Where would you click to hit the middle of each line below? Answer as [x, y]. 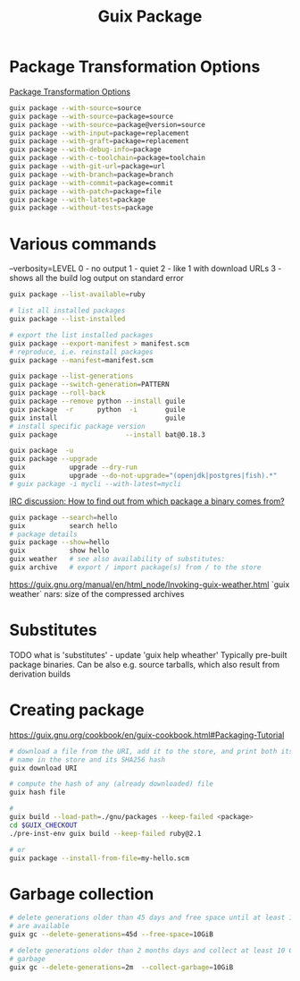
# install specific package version [77, 426]
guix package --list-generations [71, 376]
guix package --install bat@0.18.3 [107, 435]
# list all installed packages [67, 311]
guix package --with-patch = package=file [86, 191]
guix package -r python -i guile [97, 409]
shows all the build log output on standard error [97, 278]
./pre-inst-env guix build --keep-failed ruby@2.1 [105, 833]
